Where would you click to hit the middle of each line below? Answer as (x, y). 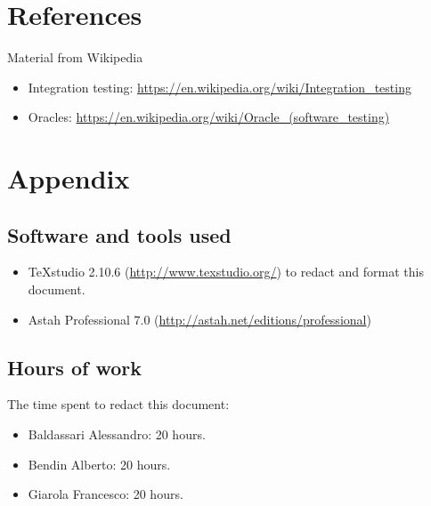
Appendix (69, 178)
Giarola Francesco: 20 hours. (106, 494)
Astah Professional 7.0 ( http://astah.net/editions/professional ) (199, 319)
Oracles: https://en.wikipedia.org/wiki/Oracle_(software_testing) (209, 117)
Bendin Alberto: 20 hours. (99, 464)
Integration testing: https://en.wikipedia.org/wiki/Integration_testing (220, 87)
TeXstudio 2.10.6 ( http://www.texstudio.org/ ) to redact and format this (226, 272)
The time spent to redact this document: (118, 404)
